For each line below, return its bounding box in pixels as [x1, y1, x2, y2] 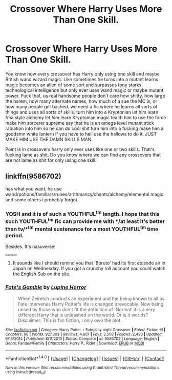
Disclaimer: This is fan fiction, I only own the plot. [17, 317, 122, 324]
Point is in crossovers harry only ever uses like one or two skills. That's [5, 146, 155, 152]
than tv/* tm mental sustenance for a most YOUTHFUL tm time [5, 224, 159, 233]
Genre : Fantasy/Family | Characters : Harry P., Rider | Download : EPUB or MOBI [5, 340, 144, 346]
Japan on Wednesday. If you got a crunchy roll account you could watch [12, 265, 166, 272]
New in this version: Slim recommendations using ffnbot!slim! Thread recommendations [5, 365, 160, 370]
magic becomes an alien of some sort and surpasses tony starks [5, 82, 142, 88]
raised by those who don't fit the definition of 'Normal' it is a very [17, 306, 156, 312]
